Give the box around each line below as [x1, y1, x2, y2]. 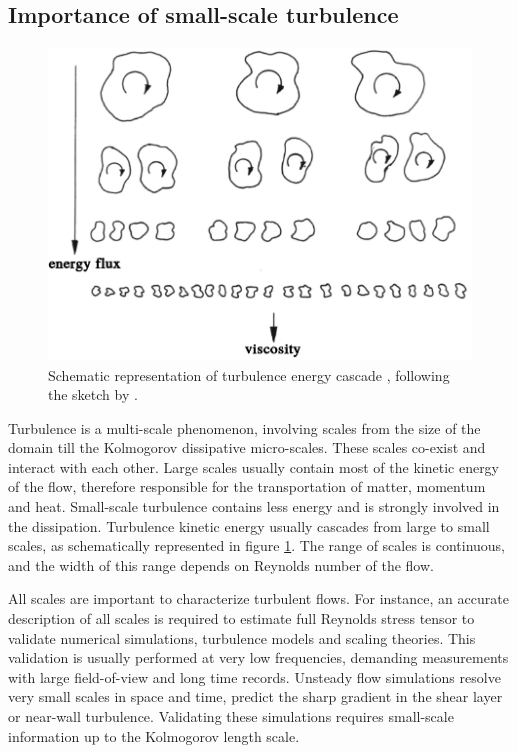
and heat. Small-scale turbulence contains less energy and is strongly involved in [8, 496, 500, 517]
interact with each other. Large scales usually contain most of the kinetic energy [8, 456, 500, 477]
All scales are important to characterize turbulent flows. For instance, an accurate [8, 588, 509, 609]
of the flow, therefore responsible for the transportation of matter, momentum [8, 476, 486, 497]
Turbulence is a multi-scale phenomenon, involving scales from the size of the [8, 417, 481, 438]
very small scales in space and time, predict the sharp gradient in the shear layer [8, 686, 503, 707]
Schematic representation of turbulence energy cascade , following [48, 364, 450, 385]
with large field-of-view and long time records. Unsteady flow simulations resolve [8, 666, 501, 687]
